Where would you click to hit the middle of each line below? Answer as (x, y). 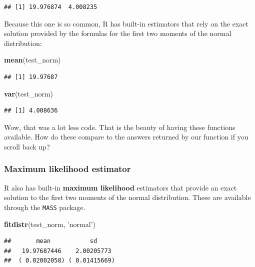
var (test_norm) (29, 93)
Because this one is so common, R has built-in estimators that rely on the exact (126, 23)
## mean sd (51, 241)
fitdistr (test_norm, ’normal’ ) (50, 224)
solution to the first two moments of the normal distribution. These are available (127, 197)
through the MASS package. (45, 207)
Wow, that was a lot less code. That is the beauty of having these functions (120, 127)
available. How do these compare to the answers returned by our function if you (126, 137)
